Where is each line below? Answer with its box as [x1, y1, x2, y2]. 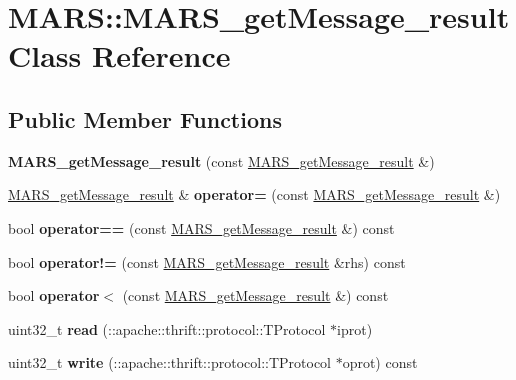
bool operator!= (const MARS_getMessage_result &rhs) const [8, 251, 406, 272]
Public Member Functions [8, 103, 282, 134]
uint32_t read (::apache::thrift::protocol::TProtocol [8, 318, 326, 339]
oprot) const [342, 352, 418, 373]
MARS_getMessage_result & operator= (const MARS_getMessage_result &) [8, 184, 501, 205]
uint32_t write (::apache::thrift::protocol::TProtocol [8, 352, 331, 373]
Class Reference [8, 35, 231, 76]
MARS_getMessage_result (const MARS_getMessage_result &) [8, 150, 435, 171]
